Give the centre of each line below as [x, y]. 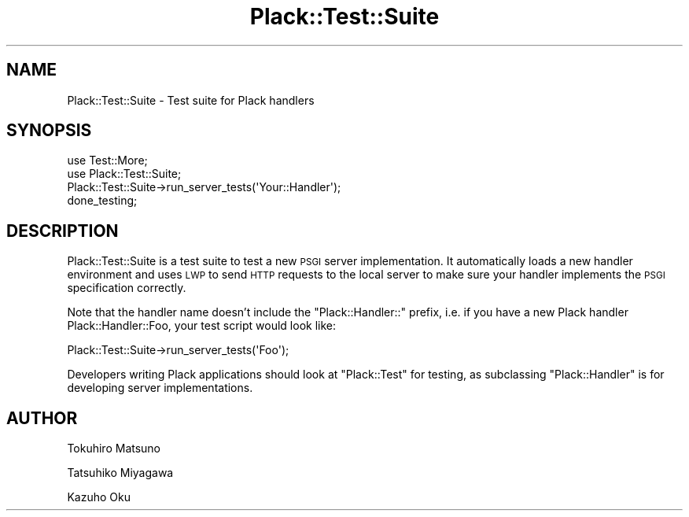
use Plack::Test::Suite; [124, 174]
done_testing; [102, 201]
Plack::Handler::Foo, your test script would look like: [201, 326]
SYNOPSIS [49, 131]
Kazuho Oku [99, 497]
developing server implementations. [160, 388]
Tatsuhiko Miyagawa [120, 473]
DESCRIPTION [63, 231]
